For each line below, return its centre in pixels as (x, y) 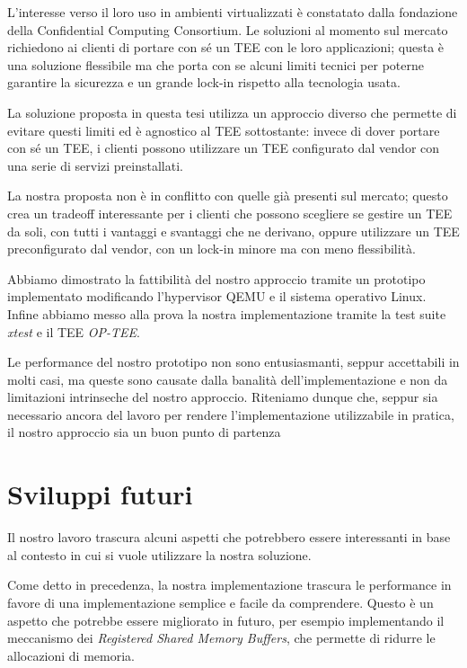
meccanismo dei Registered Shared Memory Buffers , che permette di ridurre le (221, 638)
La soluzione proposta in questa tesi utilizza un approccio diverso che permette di (232, 112)
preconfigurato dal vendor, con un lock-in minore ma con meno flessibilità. (211, 249)
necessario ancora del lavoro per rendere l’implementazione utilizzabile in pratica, (231, 414)
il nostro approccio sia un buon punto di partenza (144, 432)
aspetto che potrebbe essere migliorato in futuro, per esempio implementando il (226, 620)
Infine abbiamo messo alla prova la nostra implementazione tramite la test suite (227, 313)
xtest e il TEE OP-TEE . (74, 331)
